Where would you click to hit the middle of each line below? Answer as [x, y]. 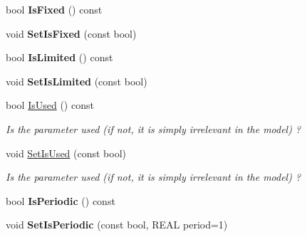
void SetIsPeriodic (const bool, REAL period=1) [117, 225]
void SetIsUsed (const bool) [66, 153]
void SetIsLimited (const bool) [77, 81]
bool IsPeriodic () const [61, 200]
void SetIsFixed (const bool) [71, 33]
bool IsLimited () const [59, 57]
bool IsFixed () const [54, 9]
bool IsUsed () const [50, 105]
